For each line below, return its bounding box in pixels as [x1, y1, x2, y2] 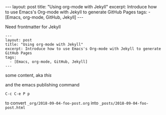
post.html [5, 105, 26, 110]
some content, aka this [5, 73, 52, 78]
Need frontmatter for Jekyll [5, 24, 61, 30]
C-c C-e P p [5, 91, 30, 96]
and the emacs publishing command [5, 82, 80, 87]
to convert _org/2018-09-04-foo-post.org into [5, 100, 98, 106]
